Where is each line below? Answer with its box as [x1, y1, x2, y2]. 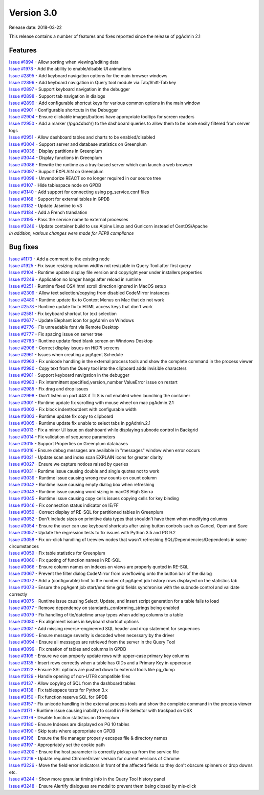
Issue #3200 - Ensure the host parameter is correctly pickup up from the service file [9, 749, 179, 754]
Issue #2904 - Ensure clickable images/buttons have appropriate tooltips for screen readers [9, 114, 195, 119]
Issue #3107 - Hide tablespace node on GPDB [9, 182, 101, 188]
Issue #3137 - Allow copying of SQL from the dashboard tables [9, 680, 136, 686]
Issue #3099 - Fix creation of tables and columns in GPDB [9, 646, 127, 652]
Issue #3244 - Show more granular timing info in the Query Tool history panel [9, 776, 166, 782]
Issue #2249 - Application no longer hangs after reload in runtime [9, 276, 141, 282]
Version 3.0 [9, 7, 57, 18]
